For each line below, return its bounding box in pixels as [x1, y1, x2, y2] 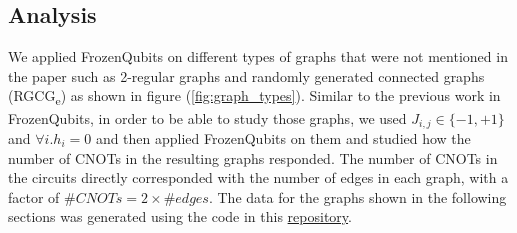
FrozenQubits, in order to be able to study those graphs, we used [8, 107, 407, 128]
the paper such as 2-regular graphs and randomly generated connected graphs [8, 65, 485, 86]
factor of [8, 186, 60, 207]
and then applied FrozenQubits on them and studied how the [95, 127, 471, 148]
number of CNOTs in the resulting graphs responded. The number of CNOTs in [8, 147, 498, 168]
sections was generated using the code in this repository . [8, 206, 352, 227]
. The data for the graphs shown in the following [208, 186, 507, 207]
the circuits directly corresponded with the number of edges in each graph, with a [8, 167, 509, 188]
